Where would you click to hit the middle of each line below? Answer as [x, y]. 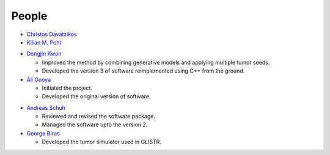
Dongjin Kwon [44, 54]
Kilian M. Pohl [44, 42]
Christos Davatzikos [52, 34]
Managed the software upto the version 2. [95, 124]
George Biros [43, 133]
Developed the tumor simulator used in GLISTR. [102, 142]
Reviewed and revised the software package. [99, 117]
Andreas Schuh [46, 107]
